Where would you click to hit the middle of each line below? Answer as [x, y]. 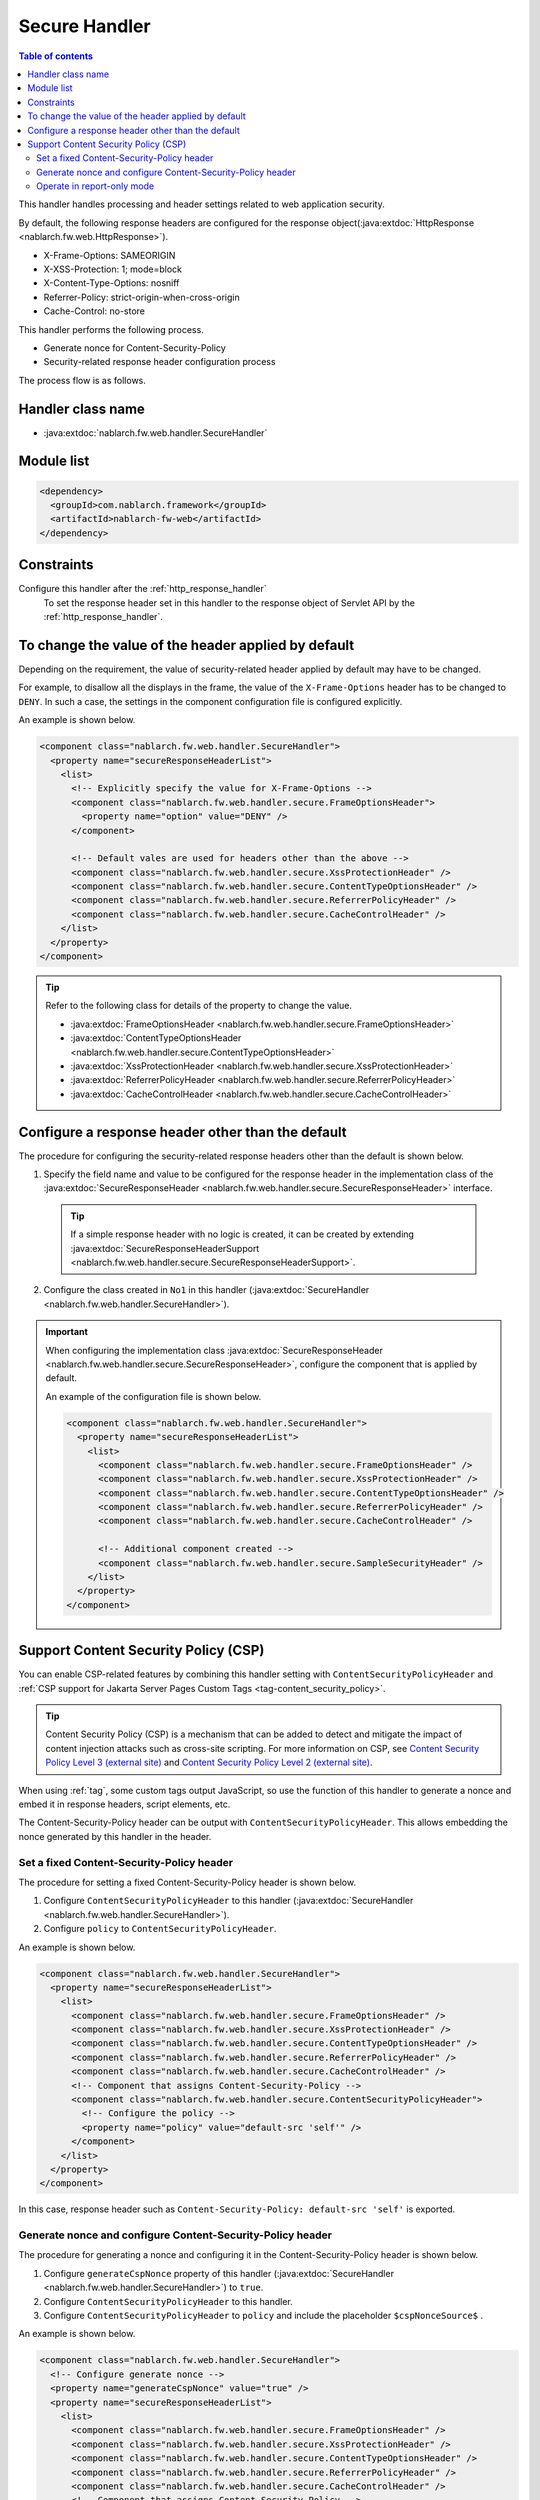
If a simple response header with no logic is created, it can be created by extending [242, 1234]
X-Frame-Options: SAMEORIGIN [109, 255]
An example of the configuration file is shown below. [153, 1396]
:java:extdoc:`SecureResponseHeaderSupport [165, 1248]
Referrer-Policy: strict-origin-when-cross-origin [141, 297]
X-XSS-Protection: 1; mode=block [112, 269]
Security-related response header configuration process [159, 362]
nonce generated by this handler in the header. [115, 1836]
